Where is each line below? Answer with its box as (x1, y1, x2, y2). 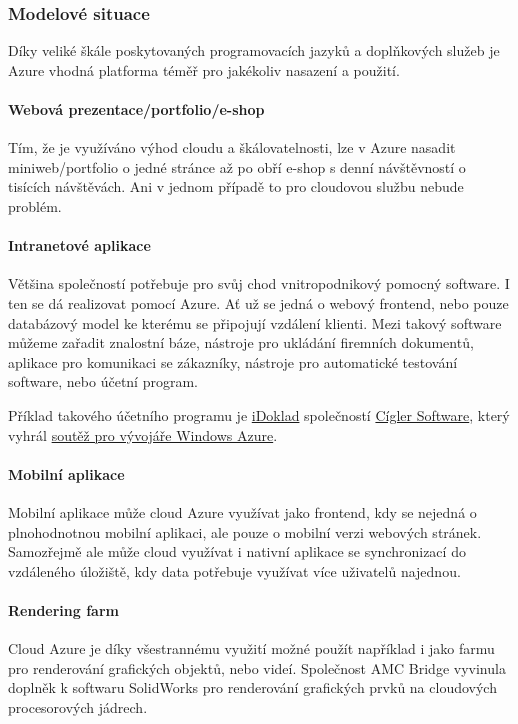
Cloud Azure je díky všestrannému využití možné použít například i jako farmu (8, 638, 495, 659)
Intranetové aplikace (8, 235, 151, 256)
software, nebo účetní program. (8, 371, 198, 392)
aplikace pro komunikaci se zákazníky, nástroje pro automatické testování (8, 351, 458, 372)
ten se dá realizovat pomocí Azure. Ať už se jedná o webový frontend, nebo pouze (8, 292, 509, 313)
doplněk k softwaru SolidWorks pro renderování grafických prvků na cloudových (8, 677, 497, 698)
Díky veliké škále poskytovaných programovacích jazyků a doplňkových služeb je (8, 40, 500, 61)
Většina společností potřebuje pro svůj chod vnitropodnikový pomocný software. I (8, 273, 510, 294)
